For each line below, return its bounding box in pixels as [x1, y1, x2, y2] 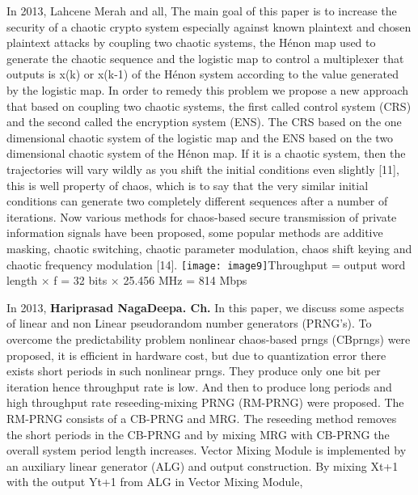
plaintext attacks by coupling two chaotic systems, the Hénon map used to [6, 34, 376, 51]
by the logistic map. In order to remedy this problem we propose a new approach [6, 81, 409, 98]
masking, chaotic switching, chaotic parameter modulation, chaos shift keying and [6, 239, 412, 256]
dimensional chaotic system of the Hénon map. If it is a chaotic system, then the [6, 145, 406, 162]
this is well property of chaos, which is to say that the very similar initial [6, 176, 369, 193]
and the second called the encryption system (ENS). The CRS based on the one [6, 113, 402, 130]
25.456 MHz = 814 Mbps [123, 272, 247, 289]
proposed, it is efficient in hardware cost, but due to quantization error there [6, 346, 386, 363]
